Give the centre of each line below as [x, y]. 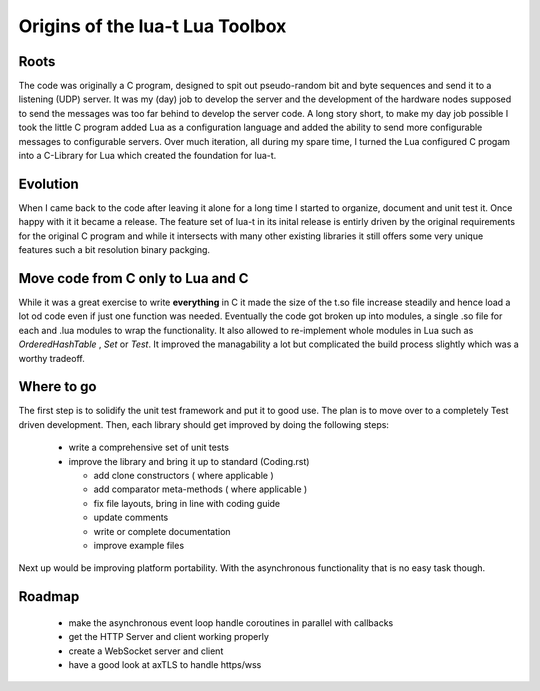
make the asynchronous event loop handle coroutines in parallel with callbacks [231, 622]
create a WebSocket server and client [146, 651]
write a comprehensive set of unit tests [149, 447]
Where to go [57, 386]
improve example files [139, 545]
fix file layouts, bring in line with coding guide [187, 503]
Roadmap [49, 596]
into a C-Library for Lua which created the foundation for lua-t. [147, 156]
